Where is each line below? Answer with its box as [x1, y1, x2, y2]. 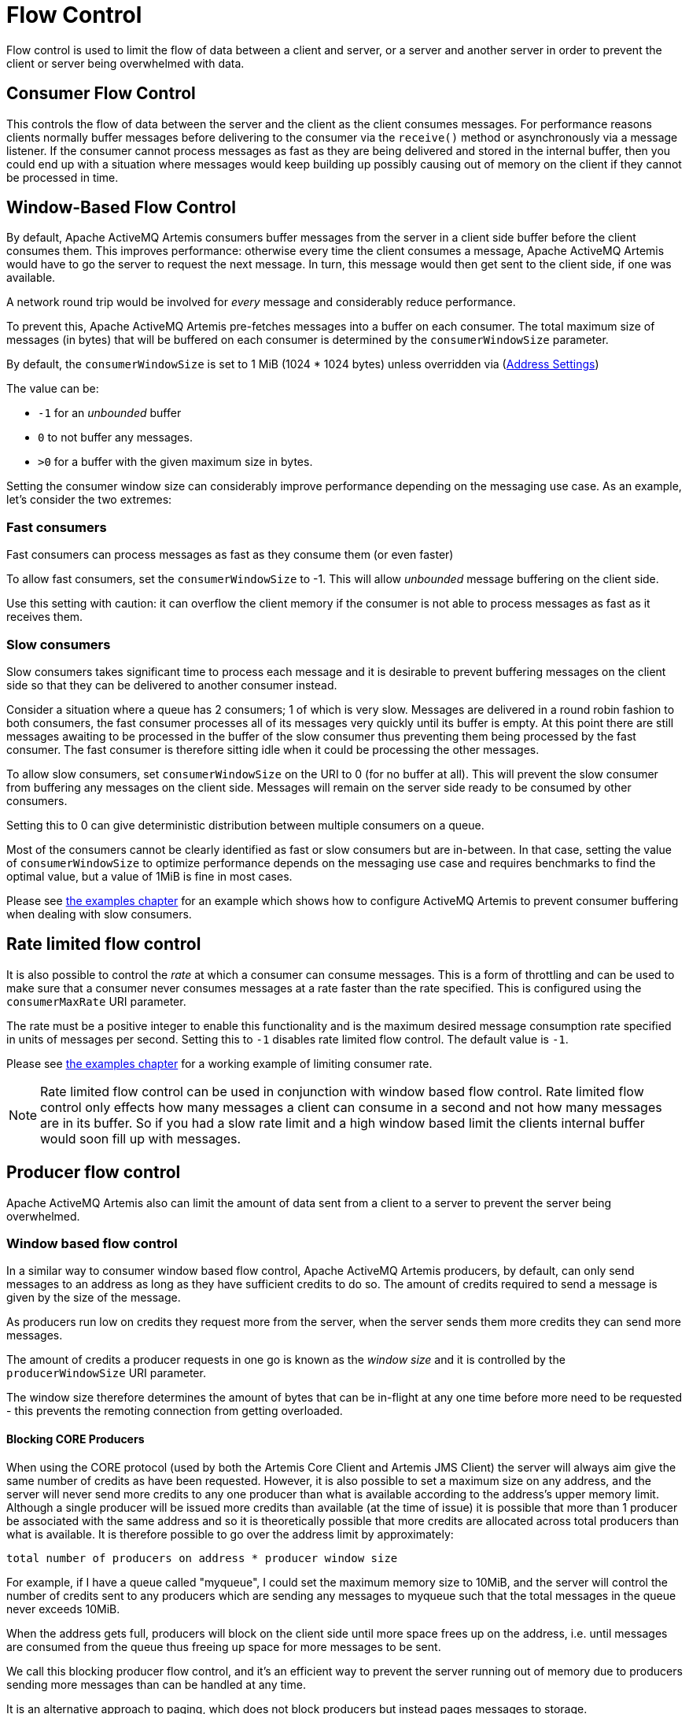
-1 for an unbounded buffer [38, 406, 182, 420]
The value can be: [6, 382, 99, 396]
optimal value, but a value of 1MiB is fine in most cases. [6, 869, 293, 883]
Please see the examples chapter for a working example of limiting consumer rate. [6, 1056, 433, 1070]
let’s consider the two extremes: [6, 493, 172, 507]
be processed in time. [6, 170, 119, 184]
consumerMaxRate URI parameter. [6, 994, 186, 1008]
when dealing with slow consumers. [6, 907, 192, 921]
